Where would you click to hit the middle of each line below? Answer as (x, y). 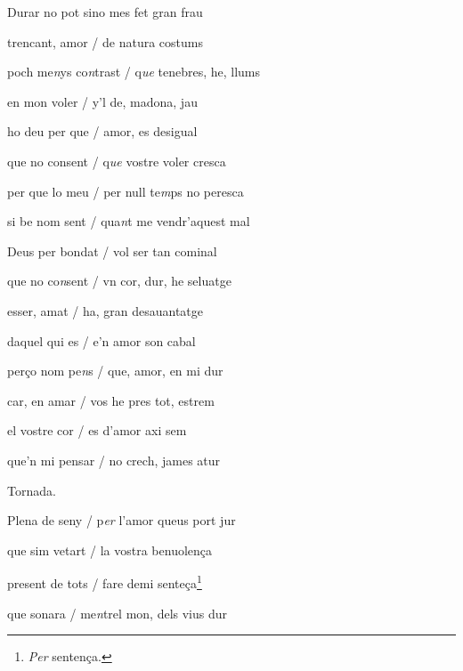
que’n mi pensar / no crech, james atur (114, 460)
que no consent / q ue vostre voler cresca (117, 161)
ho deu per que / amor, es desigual (102, 131)
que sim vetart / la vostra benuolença (110, 550)
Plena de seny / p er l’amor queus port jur (122, 520)
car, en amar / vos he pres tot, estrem (111, 400)
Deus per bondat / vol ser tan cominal (112, 251)
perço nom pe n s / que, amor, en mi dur (115, 371)
